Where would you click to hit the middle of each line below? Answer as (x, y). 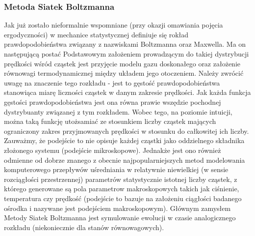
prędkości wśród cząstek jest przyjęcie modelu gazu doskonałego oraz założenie (122, 63)
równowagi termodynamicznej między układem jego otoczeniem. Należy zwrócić (124, 73)
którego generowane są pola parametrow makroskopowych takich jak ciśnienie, (122, 189)
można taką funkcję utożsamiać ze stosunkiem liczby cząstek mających (110, 121)
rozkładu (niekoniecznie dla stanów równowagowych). (84, 227)
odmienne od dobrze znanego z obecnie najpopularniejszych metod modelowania (125, 160)
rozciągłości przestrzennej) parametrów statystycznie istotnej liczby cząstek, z (121, 179)
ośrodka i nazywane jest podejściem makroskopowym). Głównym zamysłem (117, 208)
